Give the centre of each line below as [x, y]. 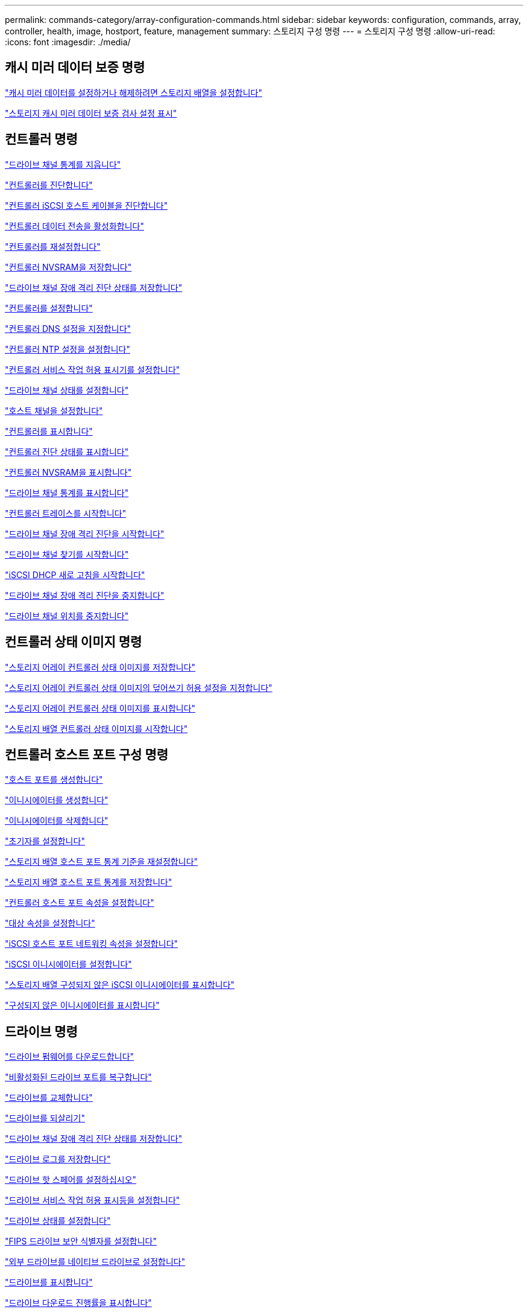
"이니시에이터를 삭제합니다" [57, 821]
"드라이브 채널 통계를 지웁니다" [63, 164]
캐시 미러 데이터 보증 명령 [75, 68]
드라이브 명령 [41, 1031]
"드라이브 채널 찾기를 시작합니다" [67, 554]
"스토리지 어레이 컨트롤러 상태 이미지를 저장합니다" [100, 667]
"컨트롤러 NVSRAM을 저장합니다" [68, 267]
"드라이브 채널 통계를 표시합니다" [67, 492]
